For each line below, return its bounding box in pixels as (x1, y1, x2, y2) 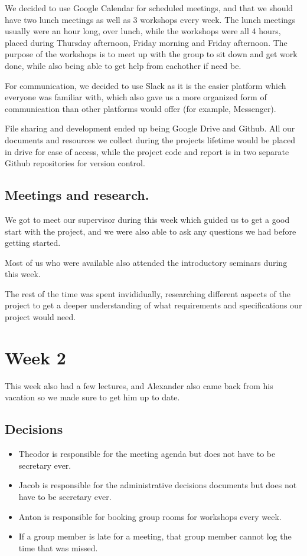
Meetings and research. (5, 186, 149, 204)
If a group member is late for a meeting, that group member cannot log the (18, 530, 292, 542)
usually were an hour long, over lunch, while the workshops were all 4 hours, (5, 25, 281, 37)
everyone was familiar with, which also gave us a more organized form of (5, 91, 267, 103)
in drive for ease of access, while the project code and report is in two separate (5, 145, 289, 157)
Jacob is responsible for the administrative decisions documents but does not (18, 479, 297, 491)
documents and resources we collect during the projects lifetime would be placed (5, 133, 295, 146)
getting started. (5, 236, 61, 249)
